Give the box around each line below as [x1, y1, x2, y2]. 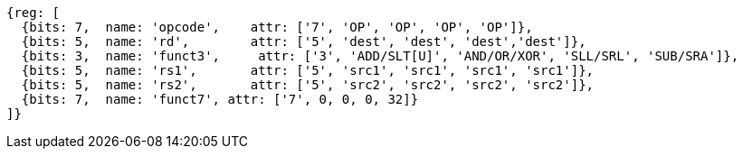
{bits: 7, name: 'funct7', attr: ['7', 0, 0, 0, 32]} [21, 92, 419, 106]
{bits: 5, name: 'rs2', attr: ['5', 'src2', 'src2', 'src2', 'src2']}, [21, 78, 595, 92]
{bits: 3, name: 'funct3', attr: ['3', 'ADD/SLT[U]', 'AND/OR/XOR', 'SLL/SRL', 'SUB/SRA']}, [21, 49, 739, 63]
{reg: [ [6, 5, 61, 20]
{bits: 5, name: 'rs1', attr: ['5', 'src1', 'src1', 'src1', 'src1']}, [21, 63, 595, 78]
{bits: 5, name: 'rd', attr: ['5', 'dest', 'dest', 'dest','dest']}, [21, 34, 586, 49]
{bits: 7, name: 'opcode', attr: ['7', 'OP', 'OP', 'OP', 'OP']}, [21, 20, 533, 34]
